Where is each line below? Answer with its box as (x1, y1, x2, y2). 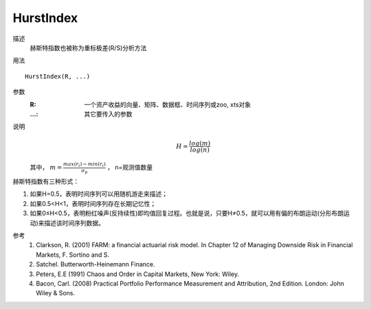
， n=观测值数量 (106, 163, 153, 172)
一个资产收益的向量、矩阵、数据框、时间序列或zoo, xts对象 (84, 100, 251, 108)
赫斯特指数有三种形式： (12, 177, 79, 185)
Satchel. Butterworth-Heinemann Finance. (36, 260, 155, 268)
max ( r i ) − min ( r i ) (63, 161, 106, 168)
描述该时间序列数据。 (44, 218, 105, 227)
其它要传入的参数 (84, 110, 133, 118)
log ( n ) (190, 146, 210, 154)
